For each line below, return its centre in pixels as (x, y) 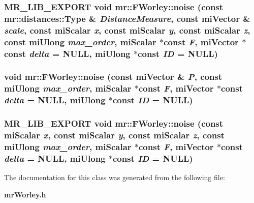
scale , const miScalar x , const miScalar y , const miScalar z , (127, 30)
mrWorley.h (25, 194)
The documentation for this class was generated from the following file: (115, 177)
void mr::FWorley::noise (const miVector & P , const (113, 77)
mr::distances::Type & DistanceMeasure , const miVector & (127, 18)
